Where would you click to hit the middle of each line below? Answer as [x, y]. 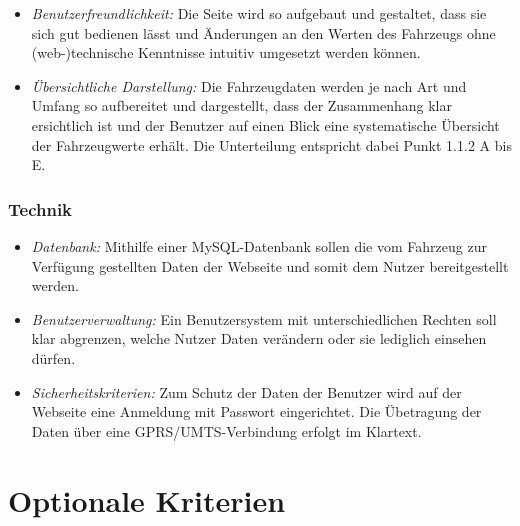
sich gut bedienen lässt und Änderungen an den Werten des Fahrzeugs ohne [263, 32]
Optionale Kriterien [147, 499]
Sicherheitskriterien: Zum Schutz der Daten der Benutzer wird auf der [246, 391]
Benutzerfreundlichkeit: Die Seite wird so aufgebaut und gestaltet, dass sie [259, 13]
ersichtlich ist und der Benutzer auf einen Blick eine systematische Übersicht [265, 124]
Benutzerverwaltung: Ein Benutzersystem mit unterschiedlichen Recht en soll [264, 318]
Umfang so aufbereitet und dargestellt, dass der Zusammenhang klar [241, 105]
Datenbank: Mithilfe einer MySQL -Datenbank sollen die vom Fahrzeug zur [259, 245]
